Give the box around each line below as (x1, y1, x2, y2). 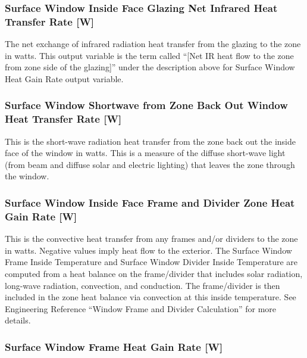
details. (5, 314, 31, 326)
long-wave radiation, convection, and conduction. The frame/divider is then (5, 279, 280, 291)
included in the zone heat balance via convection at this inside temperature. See (5, 291, 296, 303)
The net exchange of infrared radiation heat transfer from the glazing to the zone (5, 38, 301, 50)
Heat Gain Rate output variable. (5, 72, 124, 85)
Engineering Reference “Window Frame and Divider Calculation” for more (5, 302, 277, 315)
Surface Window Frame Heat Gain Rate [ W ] (5, 339, 223, 354)
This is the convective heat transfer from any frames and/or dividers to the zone (5, 232, 298, 245)
